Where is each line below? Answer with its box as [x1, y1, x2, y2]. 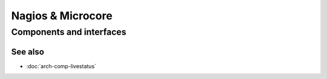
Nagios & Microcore [11, 9, 113, 22]
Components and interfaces [11, 27, 127, 37]
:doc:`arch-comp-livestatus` [26, 62, 97, 69]
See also [11, 46, 45, 57]
